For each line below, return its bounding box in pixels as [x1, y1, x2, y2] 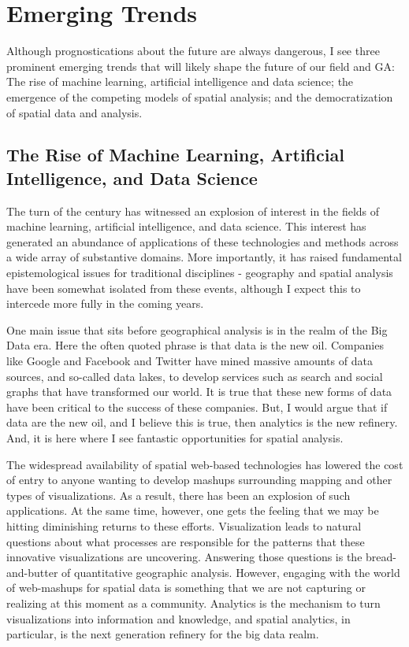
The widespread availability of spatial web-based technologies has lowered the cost [6, 456, 403, 472]
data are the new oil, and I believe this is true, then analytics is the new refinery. [6, 414, 398, 431]
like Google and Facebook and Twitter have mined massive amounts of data [6, 353, 373, 369]
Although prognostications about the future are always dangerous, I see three [6, 43, 380, 59]
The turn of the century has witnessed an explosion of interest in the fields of [6, 202, 380, 219]
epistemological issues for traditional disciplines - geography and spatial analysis [6, 264, 393, 281]
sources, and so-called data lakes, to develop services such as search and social [6, 368, 383, 384]
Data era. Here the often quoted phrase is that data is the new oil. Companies [6, 337, 384, 353]
